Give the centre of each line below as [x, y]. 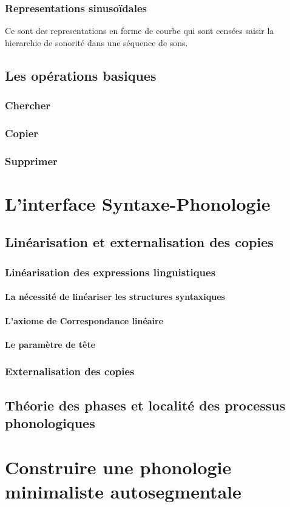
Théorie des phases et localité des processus [145, 405]
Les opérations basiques [81, 75]
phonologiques [50, 422]
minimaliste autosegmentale [123, 491]
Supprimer [31, 161]
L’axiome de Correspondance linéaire [84, 320]
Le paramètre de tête [50, 344]
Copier [22, 133]
